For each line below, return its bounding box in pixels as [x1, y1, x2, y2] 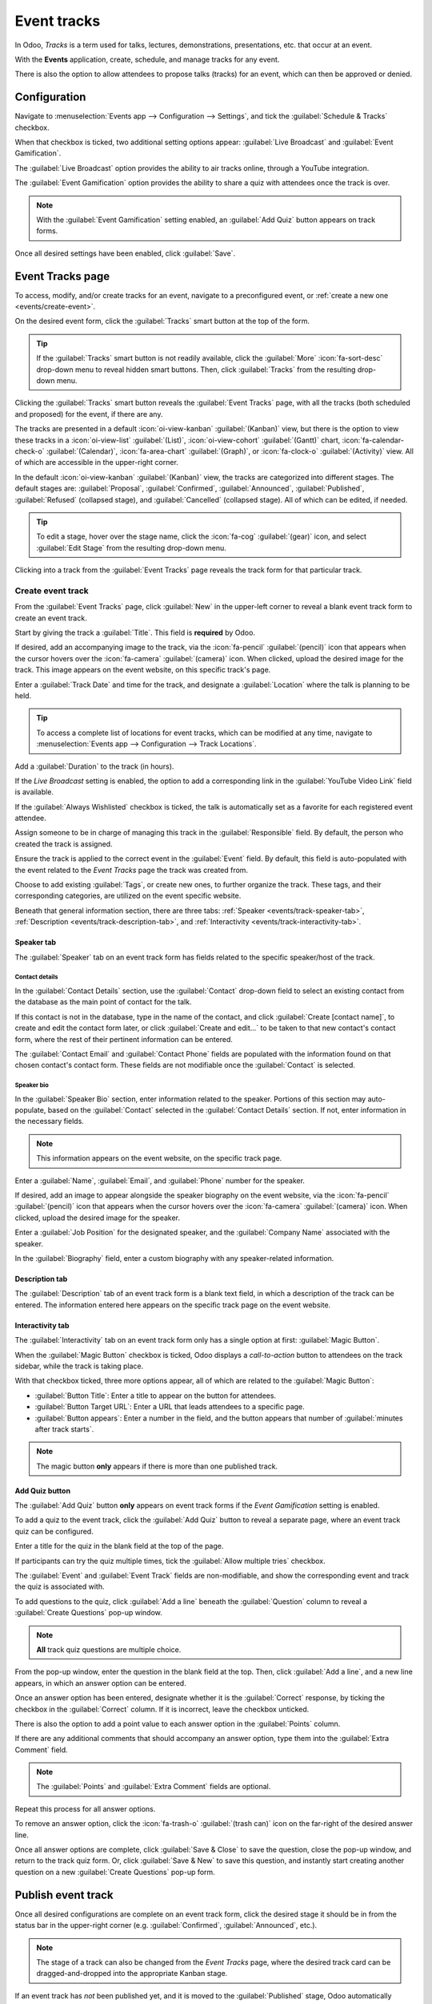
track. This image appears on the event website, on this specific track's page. [14, 665, 271, 675]
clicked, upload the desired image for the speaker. [14, 1213, 180, 1222]
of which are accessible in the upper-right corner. [14, 458, 179, 467]
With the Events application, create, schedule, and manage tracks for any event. [14, 55, 280, 64]
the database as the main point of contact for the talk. [14, 997, 192, 1007]
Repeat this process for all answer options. [14, 1804, 156, 1813]
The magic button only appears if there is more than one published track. [36, 1461, 278, 1471]
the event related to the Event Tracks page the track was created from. [14, 865, 248, 875]
